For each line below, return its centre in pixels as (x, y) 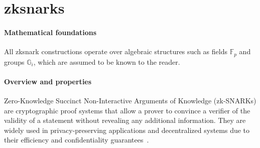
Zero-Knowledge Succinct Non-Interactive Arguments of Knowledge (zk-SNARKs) (130, 101)
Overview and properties (48, 81)
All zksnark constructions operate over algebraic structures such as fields (116, 51)
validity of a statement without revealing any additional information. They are (125, 120)
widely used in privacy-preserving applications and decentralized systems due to (127, 130)
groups (14, 61)
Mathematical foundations (50, 32)
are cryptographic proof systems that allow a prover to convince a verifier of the (127, 110)
